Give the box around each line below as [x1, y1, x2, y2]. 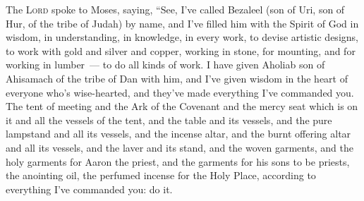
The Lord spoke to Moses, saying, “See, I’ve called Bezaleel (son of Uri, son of [6, 2, 345, 16]
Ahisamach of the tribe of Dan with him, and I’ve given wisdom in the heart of [6, 71, 348, 85]
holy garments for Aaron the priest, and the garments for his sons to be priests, [6, 154, 350, 169]
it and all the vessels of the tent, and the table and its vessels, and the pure [6, 112, 332, 127]
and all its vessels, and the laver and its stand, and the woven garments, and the [6, 140, 353, 154]
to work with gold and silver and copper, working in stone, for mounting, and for [6, 43, 356, 58]
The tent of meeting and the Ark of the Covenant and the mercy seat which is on [6, 99, 358, 114]
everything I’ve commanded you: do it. [6, 181, 173, 196]
